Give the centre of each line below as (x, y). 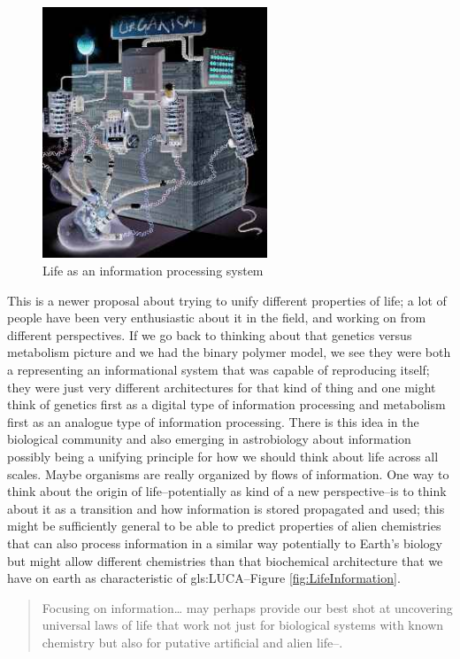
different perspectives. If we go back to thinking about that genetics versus (210, 334)
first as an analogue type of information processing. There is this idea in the (213, 421)
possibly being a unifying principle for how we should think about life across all (223, 457)
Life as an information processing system (153, 271)
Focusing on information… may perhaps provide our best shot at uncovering (247, 607)
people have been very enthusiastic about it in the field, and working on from (217, 318)
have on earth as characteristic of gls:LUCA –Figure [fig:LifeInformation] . (204, 578)
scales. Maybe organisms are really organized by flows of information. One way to (228, 473)
